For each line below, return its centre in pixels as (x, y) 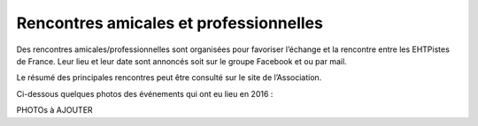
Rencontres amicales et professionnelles (170, 23)
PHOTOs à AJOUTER (54, 110)
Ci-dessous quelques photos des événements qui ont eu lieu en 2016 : (145, 93)
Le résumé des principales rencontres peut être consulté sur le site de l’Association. (169, 78)
